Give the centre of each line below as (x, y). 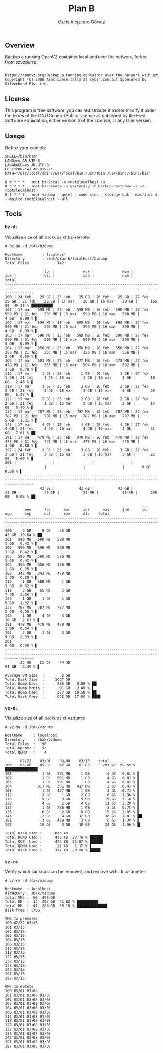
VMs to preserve (21, 919)
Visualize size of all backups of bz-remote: (48, 237)
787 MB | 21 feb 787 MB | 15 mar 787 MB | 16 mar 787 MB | (72, 416)
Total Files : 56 (26, 744)
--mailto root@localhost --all (37, 199)
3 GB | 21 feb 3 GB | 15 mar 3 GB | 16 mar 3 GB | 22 (80, 454)
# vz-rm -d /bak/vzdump (29, 881)
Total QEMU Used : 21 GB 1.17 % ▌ (49, 846)
